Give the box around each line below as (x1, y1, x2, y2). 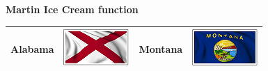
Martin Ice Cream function (6, 2, 139, 16)
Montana (139, 41, 183, 56)
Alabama (10, 41, 54, 56)
